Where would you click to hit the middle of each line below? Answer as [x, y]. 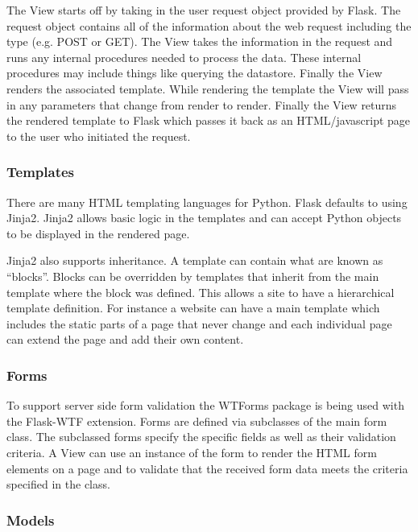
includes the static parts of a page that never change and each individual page [199, 323]
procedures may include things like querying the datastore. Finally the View [195, 73]
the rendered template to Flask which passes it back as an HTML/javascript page [209, 120]
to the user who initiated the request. [99, 136]
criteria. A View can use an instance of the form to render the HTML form [192, 452]
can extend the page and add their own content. [125, 339]
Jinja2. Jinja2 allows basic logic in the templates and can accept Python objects [204, 218]
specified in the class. [58, 484]
